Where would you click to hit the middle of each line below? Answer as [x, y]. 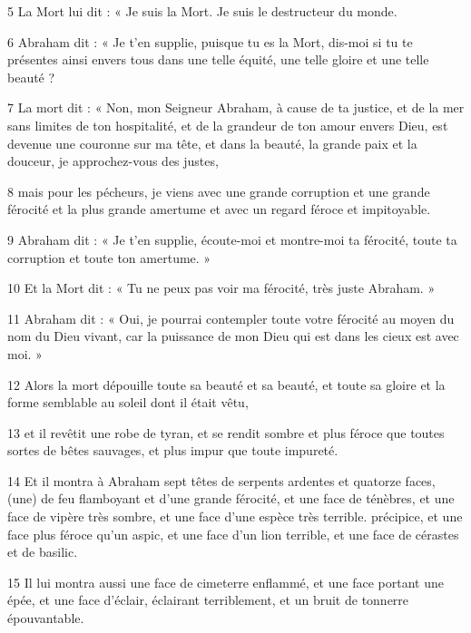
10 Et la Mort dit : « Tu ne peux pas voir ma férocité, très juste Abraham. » [221, 288]
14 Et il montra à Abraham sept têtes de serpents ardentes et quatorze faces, [221, 480]
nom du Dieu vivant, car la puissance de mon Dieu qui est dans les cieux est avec [233, 336]
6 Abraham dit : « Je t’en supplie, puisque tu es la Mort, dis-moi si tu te [210, 41]
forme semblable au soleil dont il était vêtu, [128, 402]
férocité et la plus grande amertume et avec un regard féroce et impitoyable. [219, 209]
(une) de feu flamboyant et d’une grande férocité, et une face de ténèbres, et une [231, 498]
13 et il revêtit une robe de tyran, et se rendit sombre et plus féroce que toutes [226, 432]
